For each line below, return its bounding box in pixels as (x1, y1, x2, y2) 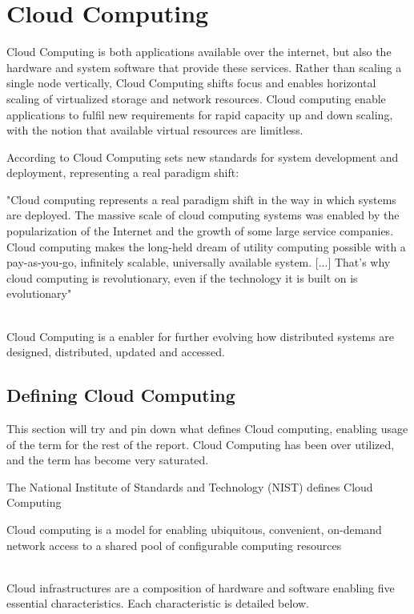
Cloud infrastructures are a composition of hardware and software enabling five (6, 579, 395, 596)
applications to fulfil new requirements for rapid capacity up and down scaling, (6, 106, 393, 122)
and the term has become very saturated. (6, 451, 209, 468)
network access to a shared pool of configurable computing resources (6, 536, 342, 553)
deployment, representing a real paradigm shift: (6, 164, 239, 181)
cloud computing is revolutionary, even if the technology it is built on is (6, 269, 358, 286)
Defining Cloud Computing (6, 383, 235, 407)
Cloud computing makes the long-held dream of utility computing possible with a (6, 238, 406, 255)
